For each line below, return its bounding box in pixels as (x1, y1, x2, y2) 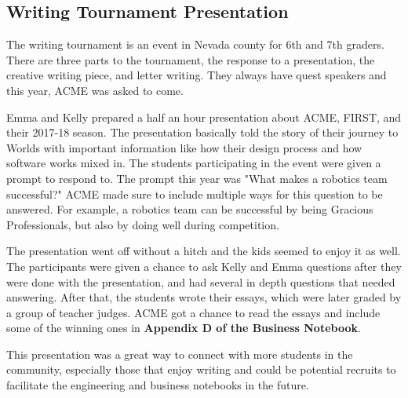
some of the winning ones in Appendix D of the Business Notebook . (6, 319, 361, 336)
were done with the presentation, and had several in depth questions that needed (6, 273, 395, 290)
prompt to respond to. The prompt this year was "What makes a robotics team (6, 170, 388, 186)
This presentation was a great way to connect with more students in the (6, 345, 353, 362)
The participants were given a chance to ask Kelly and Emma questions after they (6, 257, 402, 274)
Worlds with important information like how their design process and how (6, 139, 362, 155)
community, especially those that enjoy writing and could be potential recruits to (6, 361, 396, 378)
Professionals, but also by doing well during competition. (6, 216, 279, 232)
